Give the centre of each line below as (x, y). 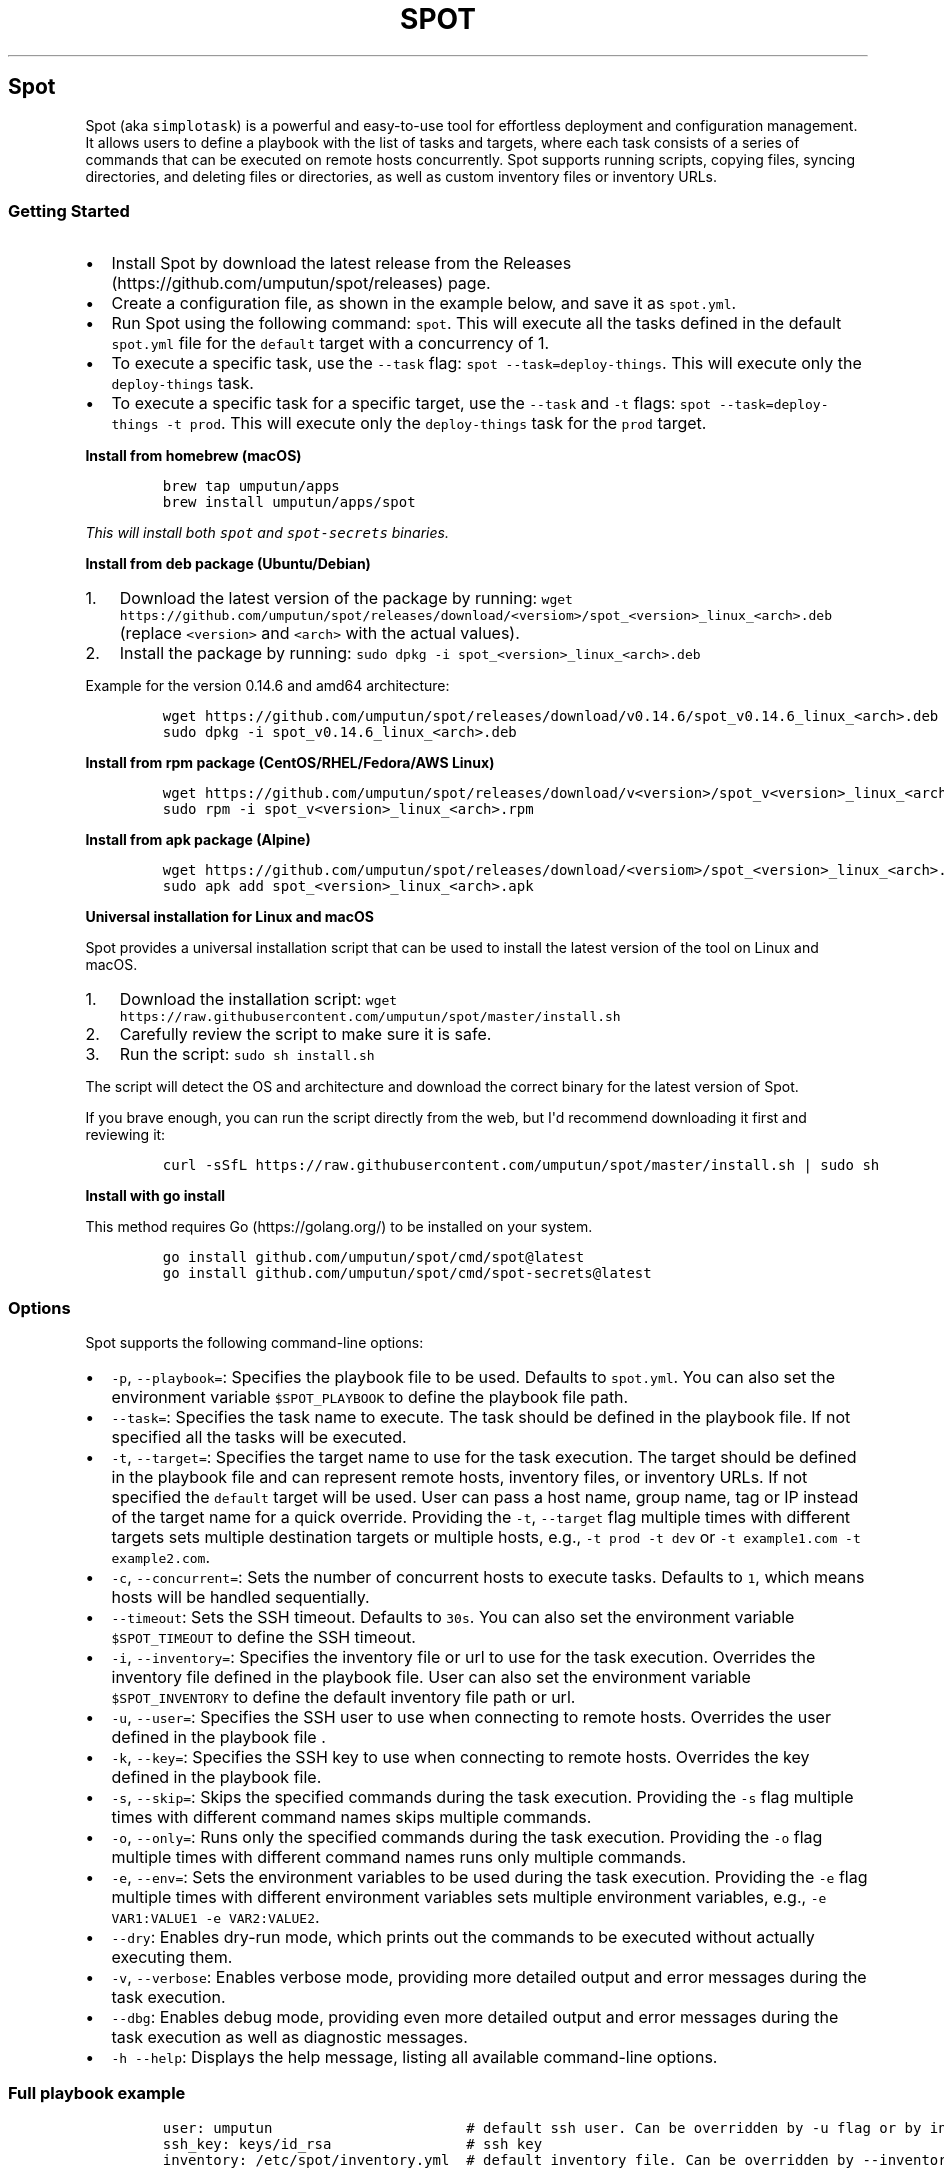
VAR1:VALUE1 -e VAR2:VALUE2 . (215, 1917)
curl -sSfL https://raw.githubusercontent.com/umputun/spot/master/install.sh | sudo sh (521, 1165)
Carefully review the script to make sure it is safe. (305, 1034)
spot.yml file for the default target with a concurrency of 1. (330, 343)
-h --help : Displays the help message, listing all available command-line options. (414, 2057)
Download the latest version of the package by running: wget (346, 598)
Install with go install (155, 1196)
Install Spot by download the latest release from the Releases (341, 263)
